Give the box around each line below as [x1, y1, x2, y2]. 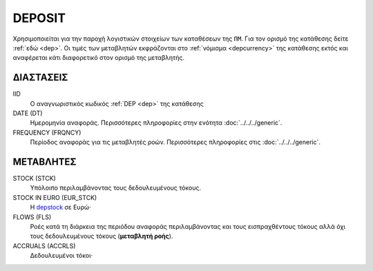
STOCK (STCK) [12, 174, 57, 183]
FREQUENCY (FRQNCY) [12, 128, 82, 137]
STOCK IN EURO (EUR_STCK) [12, 193, 97, 201]
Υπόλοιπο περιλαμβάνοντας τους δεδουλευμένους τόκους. [30, 183, 202, 192]
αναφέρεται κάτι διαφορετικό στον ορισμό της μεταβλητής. [12, 54, 185, 62]
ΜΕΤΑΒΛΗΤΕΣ [12, 156, 77, 168]
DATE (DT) [12, 109, 43, 117]
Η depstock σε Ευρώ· [30, 203, 91, 212]
